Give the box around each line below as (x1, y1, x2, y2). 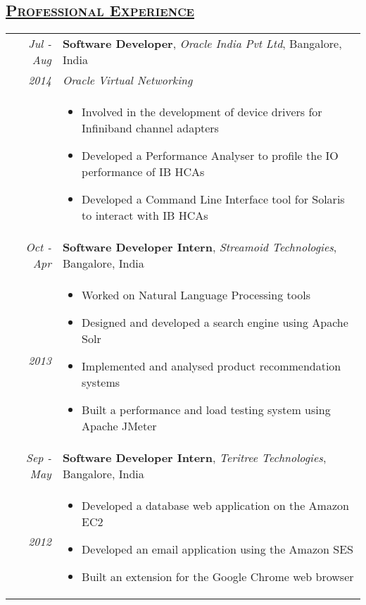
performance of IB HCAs (82, 163, 205, 180)
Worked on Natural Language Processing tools (82, 287, 310, 304)
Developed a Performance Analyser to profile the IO (82, 147, 339, 164)
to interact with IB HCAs (82, 207, 208, 224)
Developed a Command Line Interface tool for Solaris (82, 191, 345, 208)
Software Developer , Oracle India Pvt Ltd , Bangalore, (62, 35, 342, 52)
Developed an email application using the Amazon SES (82, 541, 353, 558)
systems (82, 374, 120, 391)
